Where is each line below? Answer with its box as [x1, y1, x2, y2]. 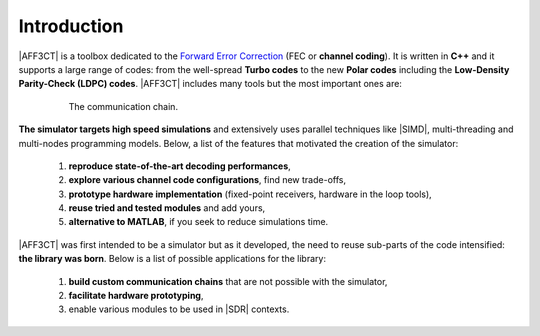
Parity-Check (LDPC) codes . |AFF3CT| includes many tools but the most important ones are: [18, 78, 402, 90]
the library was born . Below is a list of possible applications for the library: [18, 253, 327, 265]
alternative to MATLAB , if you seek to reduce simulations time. [68, 216, 329, 228]
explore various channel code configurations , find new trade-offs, [68, 174, 347, 186]
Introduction [18, 15, 124, 37]
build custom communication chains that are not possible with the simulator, [68, 275, 388, 287]
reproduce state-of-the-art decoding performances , [68, 160, 292, 172]
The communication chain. [68, 100, 179, 112]
